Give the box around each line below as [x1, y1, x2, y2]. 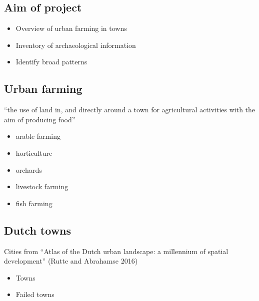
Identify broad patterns [15, 56, 87, 67]
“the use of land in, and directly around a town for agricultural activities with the [4, 104, 255, 115]
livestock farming [15, 181, 68, 192]
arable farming [15, 131, 60, 141]
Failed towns [15, 289, 54, 300]
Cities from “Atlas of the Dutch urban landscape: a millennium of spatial [4, 246, 228, 256]
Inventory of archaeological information [15, 39, 136, 50]
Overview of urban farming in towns [15, 23, 127, 33]
